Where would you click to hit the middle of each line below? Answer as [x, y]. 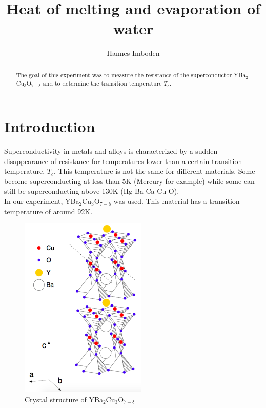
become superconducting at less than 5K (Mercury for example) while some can [129, 181]
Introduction [50, 126]
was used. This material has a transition [177, 201]
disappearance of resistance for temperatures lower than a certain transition [123, 161]
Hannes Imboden [133, 53]
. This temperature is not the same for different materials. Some [154, 171]
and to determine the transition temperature [102, 83]
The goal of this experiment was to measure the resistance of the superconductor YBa [131, 75]
